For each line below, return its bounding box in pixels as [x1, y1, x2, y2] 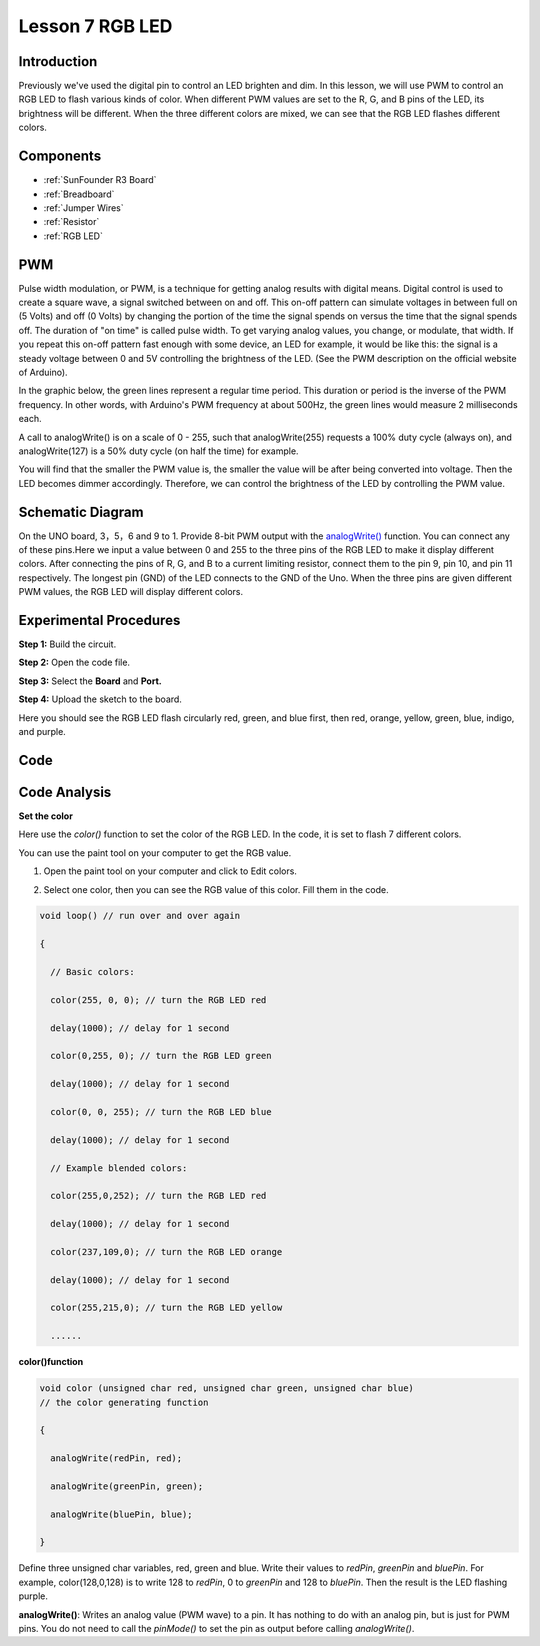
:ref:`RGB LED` [43, 230, 104, 242]
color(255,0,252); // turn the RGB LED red [50, 1190, 267, 1202]
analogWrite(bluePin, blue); [50, 1508, 194, 1520]
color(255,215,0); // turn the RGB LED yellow [50, 1302, 283, 1314]
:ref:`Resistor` [43, 216, 100, 228]
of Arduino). [18, 366, 69, 378]
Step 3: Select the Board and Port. [18, 675, 162, 687]
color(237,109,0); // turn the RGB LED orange [50, 1246, 283, 1257]
